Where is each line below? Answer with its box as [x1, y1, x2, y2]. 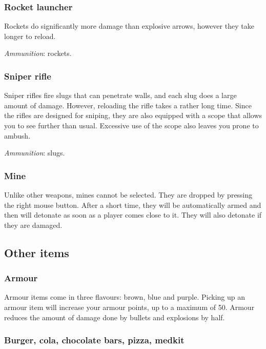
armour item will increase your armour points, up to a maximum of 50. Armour [4, 301, 255, 312]
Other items [4, 244, 69, 260]
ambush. [4, 130, 31, 141]
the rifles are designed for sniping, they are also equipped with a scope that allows [4, 110, 262, 121]
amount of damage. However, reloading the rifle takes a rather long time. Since [4, 100, 252, 110]
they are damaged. [4, 219, 63, 230]
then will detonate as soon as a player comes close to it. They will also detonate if [4, 209, 262, 220]
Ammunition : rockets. [4, 48, 72, 59]
